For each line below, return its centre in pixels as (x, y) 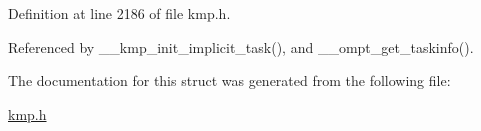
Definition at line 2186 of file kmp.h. (119, 13)
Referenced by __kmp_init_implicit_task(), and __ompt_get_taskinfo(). (241, 46)
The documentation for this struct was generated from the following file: (229, 80)
